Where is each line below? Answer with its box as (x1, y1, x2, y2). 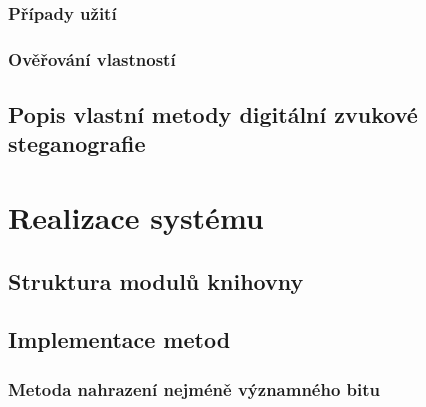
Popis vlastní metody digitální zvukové (8, 99, 418, 130)
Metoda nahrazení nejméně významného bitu (8, 376, 381, 401)
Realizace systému (8, 197, 264, 238)
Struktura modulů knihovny (8, 265, 304, 296)
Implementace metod (8, 324, 231, 355)
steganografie (8, 128, 146, 159)
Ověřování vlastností (8, 46, 176, 71)
